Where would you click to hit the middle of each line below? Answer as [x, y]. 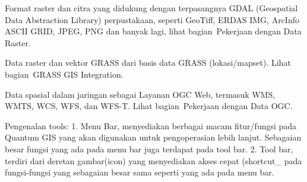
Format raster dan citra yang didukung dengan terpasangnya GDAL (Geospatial [151, 8]
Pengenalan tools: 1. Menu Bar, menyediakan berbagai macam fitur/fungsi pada [151, 125]
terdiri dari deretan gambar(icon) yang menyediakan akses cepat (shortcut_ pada [153, 160]
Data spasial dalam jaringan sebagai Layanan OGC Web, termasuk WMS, [140, 94]
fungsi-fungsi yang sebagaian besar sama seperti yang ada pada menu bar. [140, 172]
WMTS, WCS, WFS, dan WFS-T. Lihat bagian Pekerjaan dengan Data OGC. [149, 106]
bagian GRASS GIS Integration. [64, 74]
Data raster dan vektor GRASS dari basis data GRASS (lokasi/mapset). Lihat [148, 63]
